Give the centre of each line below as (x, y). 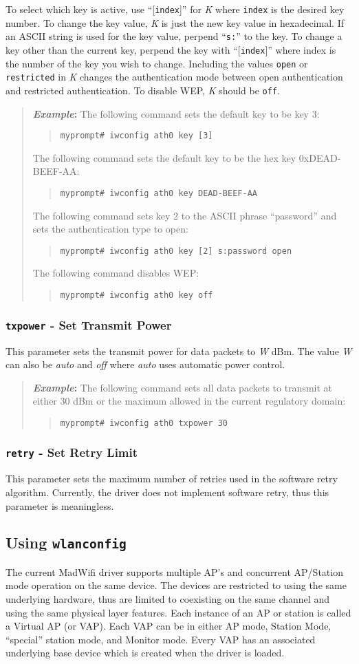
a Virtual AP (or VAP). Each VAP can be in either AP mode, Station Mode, (168, 626)
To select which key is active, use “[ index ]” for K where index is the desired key (175, 9)
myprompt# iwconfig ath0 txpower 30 (144, 423)
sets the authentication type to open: (110, 229)
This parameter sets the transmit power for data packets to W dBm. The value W (179, 351)
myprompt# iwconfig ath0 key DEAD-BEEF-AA (159, 193)
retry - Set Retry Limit (72, 452)
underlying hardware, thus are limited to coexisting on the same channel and (167, 599)
